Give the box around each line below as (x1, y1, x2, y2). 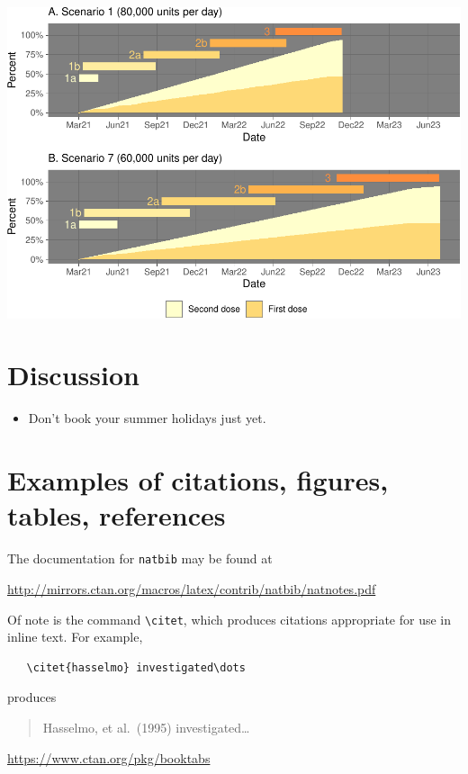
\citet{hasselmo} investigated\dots (26, 661, 246, 674)
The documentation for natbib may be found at (7, 549, 273, 568)
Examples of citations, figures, (7, 462, 389, 499)
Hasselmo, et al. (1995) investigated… (42, 717, 250, 736)
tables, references (7, 497, 226, 534)
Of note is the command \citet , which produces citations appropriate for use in (7, 609, 451, 628)
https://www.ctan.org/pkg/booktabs (7, 748, 211, 767)
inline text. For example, (7, 627, 143, 646)
